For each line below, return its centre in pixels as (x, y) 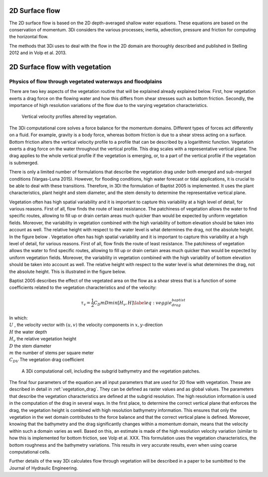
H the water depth (28, 332)
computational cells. (30, 452)
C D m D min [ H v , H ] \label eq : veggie (133, 303)
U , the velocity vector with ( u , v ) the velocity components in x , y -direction (86, 325)
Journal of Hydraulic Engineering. (43, 468)
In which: (19, 318)
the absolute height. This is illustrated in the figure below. (67, 272)
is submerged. (24, 163)
